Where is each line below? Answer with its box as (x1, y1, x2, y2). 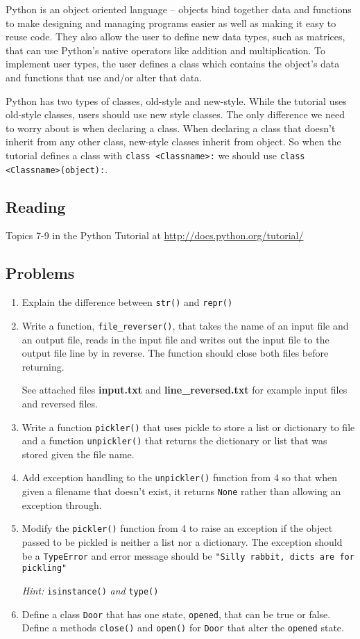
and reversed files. (22, 396, 98, 410)
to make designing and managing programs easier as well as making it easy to (6, 15, 336, 30)
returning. (22, 359, 65, 373)
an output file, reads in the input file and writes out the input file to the (22, 332, 329, 346)
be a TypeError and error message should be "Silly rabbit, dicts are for (22, 548, 354, 563)
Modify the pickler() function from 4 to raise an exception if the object (22, 521, 333, 535)
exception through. (22, 497, 102, 512)
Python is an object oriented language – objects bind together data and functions (6, 2, 352, 16)
